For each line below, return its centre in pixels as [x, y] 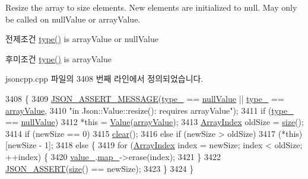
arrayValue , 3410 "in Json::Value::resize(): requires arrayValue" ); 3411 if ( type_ [150, 110]
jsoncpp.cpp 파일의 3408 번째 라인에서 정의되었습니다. [104, 79]
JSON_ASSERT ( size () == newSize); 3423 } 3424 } [100, 168]
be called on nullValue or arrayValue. [73, 19]
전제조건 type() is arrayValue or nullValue [82, 39]
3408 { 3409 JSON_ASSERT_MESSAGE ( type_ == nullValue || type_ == [145, 98]
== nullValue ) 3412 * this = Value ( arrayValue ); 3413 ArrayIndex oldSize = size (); [155, 122]
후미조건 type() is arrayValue [58, 58]
